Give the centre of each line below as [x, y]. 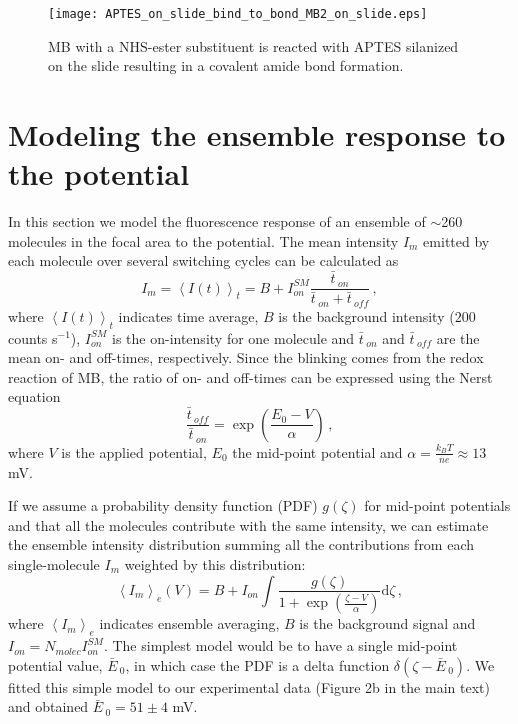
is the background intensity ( [366, 315]
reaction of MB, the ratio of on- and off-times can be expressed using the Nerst [250, 376]
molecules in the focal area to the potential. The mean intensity [203, 240]
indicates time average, [188, 315]
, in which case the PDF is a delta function [257, 664]
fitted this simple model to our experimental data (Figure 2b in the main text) [249, 686]
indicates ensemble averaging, [189, 623]
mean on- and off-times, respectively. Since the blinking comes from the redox [246, 357]
